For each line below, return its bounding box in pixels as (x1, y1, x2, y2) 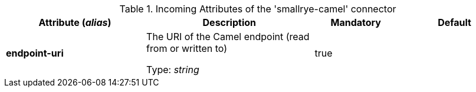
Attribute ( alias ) (38, 17, 111, 28)
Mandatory (330, 17, 381, 28)
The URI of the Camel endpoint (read (146, 31, 310, 42)
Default (438, 17, 471, 28)
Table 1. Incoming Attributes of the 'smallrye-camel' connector (119, 3, 396, 15)
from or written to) (146, 42, 228, 54)
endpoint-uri (6, 47, 64, 59)
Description (202, 17, 256, 28)
